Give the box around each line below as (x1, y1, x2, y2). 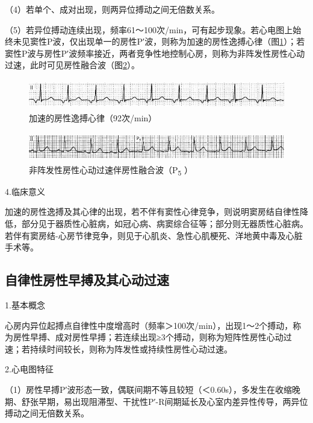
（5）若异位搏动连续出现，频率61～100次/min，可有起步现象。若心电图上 (5, 23, 293, 36)
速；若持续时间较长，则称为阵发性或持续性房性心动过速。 (5, 342, 232, 355)
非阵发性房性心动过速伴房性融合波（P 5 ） (29, 163, 193, 177)
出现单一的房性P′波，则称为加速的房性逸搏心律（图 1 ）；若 (78, 35, 305, 48)
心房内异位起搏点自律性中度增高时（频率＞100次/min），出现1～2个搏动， (5, 319, 293, 331)
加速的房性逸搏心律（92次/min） (29, 111, 157, 124)
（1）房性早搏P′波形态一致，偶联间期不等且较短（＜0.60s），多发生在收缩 (5, 383, 293, 396)
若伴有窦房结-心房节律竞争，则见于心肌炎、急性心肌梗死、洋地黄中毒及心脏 (5, 229, 303, 241)
